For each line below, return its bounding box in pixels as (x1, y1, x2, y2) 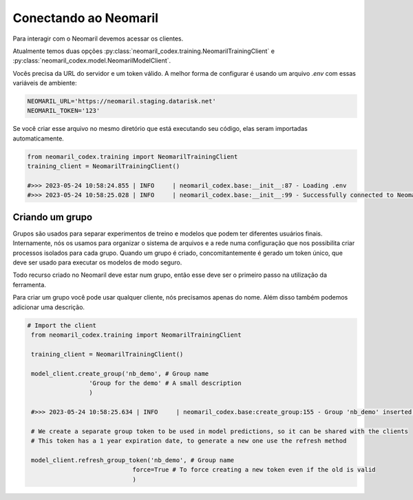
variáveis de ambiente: (12, 79, 77, 87)
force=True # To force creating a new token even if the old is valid (132, 466, 376, 474)
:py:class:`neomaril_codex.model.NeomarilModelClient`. (12, 56, 171, 65)
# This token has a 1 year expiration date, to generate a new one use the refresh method (31, 437, 347, 445)
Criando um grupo (12, 211, 93, 223)
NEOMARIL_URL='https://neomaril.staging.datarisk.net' (27, 97, 216, 105)
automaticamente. (12, 134, 65, 143)
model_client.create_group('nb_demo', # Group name (31, 369, 209, 377)
